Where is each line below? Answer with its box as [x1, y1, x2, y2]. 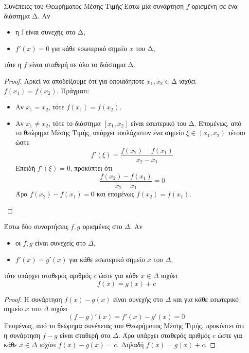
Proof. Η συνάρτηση [4, 294, 62, 304]
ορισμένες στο [82, 221, 122, 231]
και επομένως [96, 189, 134, 199]
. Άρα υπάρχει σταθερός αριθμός [118, 330, 211, 340]
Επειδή [15, 163, 35, 173]
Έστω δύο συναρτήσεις [4, 221, 69, 231]
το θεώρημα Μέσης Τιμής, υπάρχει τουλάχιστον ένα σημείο [15, 127, 184, 138]
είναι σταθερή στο [59, 330, 110, 340]
